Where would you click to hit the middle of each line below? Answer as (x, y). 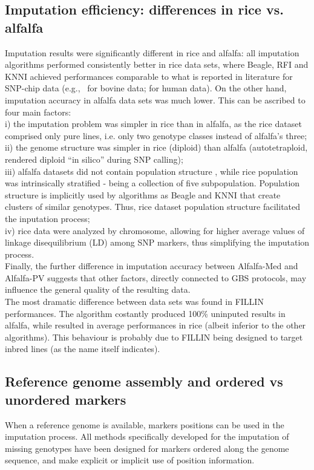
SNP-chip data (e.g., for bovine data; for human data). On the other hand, (146, 88)
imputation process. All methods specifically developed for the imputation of (147, 436)
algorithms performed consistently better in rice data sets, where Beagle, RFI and (157, 64)
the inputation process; (47, 218)
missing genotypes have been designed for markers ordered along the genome (147, 448)
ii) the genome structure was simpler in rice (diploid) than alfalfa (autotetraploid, (156, 147)
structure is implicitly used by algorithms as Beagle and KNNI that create (143, 194)
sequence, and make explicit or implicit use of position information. (130, 460)
